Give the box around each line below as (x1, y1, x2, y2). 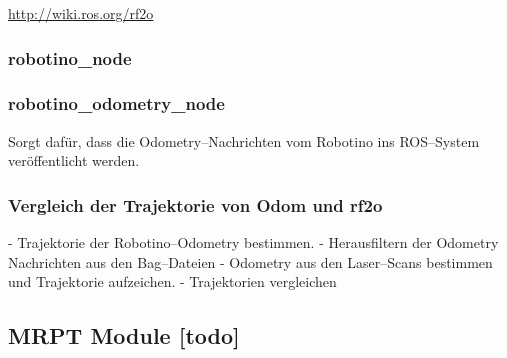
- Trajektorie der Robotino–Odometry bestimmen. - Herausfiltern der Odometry (8, 232, 499, 253)
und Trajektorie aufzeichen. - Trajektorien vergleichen (8, 271, 337, 292)
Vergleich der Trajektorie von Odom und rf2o (8, 192, 383, 217)
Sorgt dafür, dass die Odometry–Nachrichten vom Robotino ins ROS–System (8, 130, 480, 151)
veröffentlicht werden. (8, 150, 140, 171)
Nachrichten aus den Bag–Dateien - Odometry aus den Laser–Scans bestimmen (8, 251, 493, 272)
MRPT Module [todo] (8, 320, 240, 351)
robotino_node (8, 45, 132, 70)
